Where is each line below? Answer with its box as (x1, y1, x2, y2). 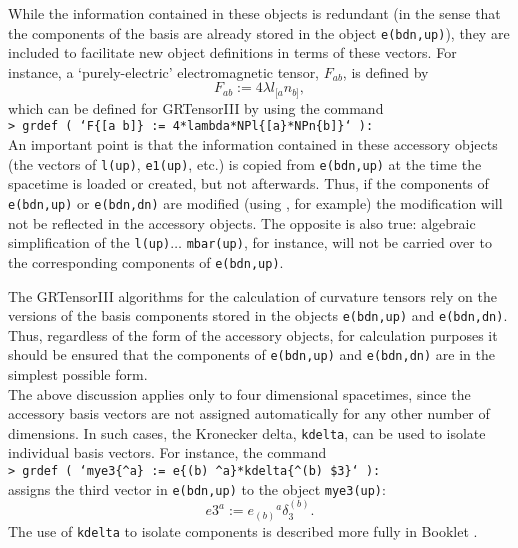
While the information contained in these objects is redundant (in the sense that (8, 3, 501, 23)
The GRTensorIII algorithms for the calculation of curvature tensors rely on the (8, 285, 497, 306)
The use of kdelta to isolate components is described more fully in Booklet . (8, 520, 478, 541)
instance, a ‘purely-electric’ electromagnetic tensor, (8, 61, 320, 82)
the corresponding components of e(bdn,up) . (8, 251, 284, 272)
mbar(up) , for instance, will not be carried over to (186, 232, 492, 253)
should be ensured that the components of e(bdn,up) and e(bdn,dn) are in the (8, 344, 495, 365)
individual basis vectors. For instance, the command (8, 442, 327, 463)
